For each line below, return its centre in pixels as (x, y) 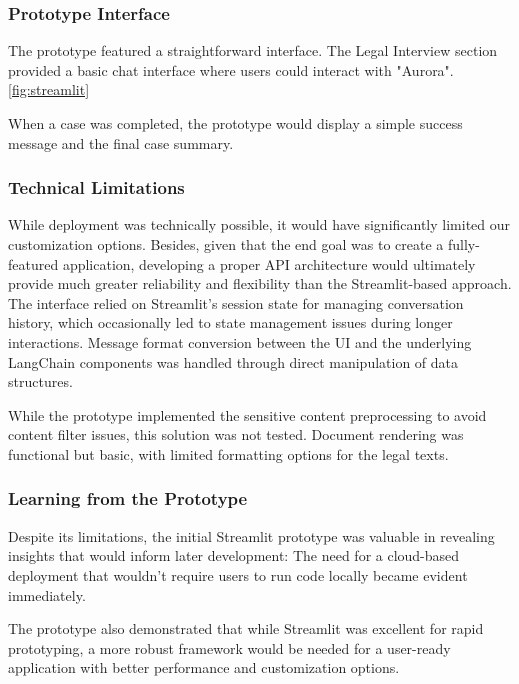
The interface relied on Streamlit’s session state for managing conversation (236, 302)
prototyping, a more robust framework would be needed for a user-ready (229, 647)
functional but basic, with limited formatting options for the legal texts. (228, 453)
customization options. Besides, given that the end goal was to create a (226, 244)
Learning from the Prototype (128, 498)
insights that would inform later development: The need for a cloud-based (234, 555)
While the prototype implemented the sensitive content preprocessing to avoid (247, 414)
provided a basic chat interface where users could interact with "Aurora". (231, 69)
